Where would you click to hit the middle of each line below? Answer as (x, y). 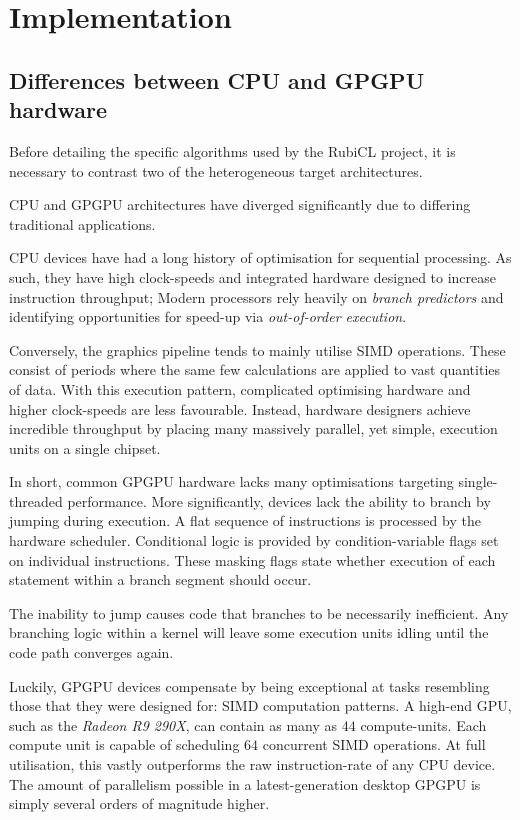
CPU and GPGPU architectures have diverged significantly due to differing (240, 204)
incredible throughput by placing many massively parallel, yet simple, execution (253, 428)
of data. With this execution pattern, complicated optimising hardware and (240, 388)
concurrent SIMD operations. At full (374, 744)
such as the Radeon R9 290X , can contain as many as (173, 724)
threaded (36, 500)
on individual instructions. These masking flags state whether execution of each (252, 559)
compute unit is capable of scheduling (124, 744)
